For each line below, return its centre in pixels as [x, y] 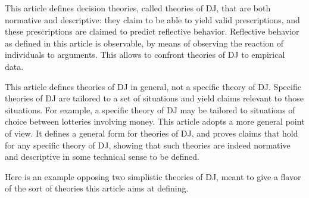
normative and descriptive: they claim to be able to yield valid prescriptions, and [152, 19]
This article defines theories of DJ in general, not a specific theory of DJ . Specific [153, 86]
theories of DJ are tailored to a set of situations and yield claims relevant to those [154, 98]
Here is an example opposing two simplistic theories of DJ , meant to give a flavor [153, 176]
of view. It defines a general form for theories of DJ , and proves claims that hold [152, 133]
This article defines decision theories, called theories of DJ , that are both [138, 8]
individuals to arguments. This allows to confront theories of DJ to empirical [145, 55]
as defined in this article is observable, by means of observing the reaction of [144, 43]
